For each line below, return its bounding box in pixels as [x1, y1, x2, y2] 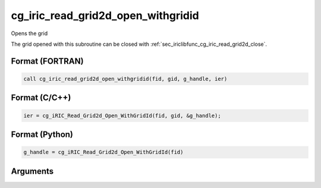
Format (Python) [11, 129, 74, 139]
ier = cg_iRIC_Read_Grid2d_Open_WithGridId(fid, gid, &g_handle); [23, 112, 221, 119]
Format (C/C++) [11, 93, 71, 103]
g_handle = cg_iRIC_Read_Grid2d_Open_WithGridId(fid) [23, 149, 184, 156]
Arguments [11, 166, 54, 176]
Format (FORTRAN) [11, 56, 84, 66]
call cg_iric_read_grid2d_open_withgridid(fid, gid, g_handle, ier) [23, 75, 228, 82]
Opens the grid [11, 30, 48, 37]
